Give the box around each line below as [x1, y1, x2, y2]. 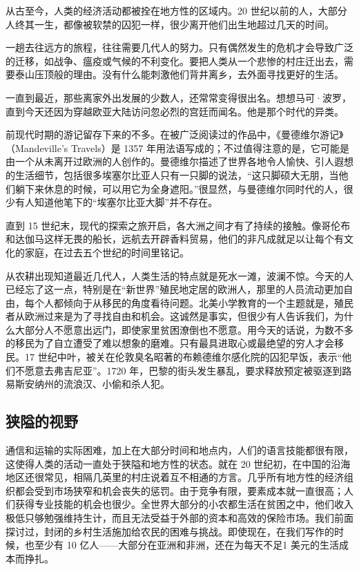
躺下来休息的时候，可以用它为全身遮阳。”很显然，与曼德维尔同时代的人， [14, 181, 344, 196]
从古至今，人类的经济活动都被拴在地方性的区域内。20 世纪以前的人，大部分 [6, 3, 347, 17]
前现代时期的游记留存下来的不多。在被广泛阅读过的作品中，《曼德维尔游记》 [6, 127, 344, 142]
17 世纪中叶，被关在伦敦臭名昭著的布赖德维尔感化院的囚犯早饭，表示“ [24, 350, 342, 364]
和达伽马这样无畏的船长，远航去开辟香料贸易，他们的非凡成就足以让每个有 [6, 231, 344, 246]
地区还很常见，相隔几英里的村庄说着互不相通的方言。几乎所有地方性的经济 [6, 470, 344, 484]
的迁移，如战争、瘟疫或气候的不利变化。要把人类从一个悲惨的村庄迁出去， [6, 53, 344, 68]
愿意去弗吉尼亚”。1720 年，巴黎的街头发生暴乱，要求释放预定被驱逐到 [24, 363, 342, 377]
